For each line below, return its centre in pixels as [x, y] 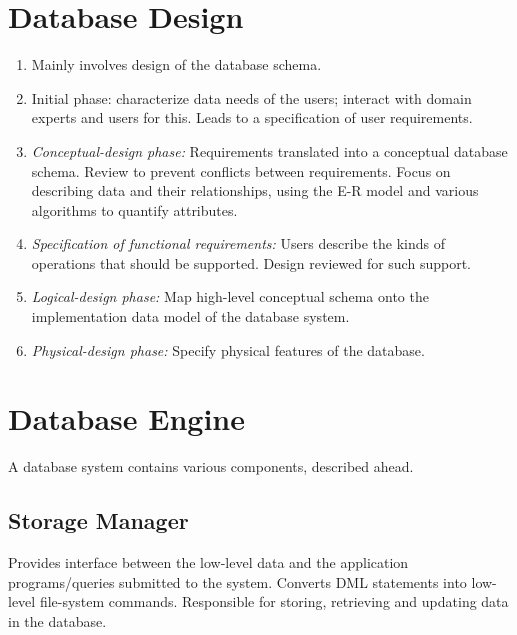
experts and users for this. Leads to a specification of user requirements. [252, 117]
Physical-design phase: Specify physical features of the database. [228, 349]
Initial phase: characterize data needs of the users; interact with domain [251, 97]
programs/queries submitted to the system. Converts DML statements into [237, 581]
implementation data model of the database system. [190, 316]
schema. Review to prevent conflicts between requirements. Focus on [241, 170]
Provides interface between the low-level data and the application [208, 562]
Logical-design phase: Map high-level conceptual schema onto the [230, 296]
